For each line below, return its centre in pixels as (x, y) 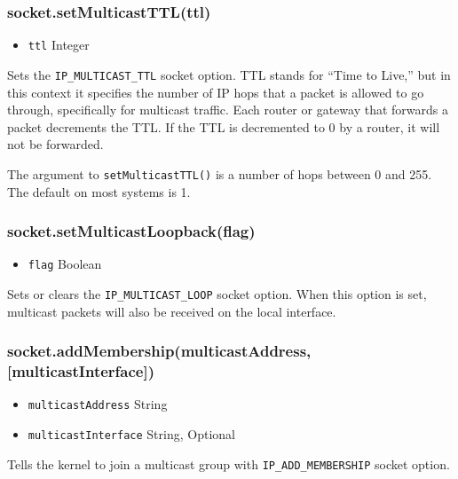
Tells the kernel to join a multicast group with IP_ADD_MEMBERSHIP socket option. (229, 463)
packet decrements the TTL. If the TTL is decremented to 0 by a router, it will (224, 126)
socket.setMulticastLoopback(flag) (131, 231)
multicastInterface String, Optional (131, 434)
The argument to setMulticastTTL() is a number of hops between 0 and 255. (220, 173)
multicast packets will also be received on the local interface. (172, 311)
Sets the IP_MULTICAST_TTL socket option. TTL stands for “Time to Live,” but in (229, 74)
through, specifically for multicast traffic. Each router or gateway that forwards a (228, 110)
